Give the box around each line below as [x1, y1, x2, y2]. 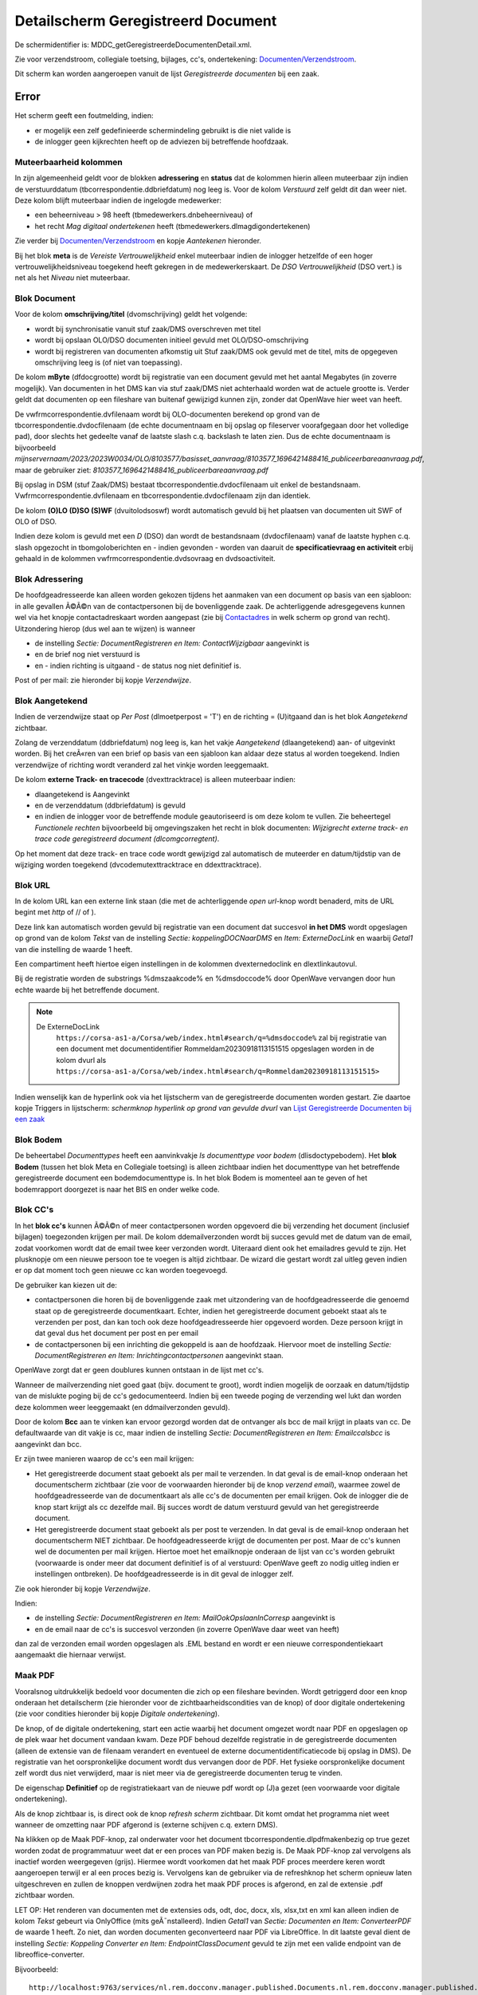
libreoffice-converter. [14, 1950, 85, 1959]
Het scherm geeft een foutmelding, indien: [14, 111, 154, 120]
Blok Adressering [14, 574, 84, 584]
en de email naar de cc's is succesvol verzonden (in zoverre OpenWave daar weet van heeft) [34, 1624, 340, 1634]
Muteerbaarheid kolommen [14, 156, 123, 168]
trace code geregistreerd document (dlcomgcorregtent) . [34, 834, 220, 843]
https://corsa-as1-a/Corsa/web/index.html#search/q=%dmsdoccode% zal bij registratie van [56, 1033, 387, 1042]
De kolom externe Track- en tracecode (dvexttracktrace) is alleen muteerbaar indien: [14, 775, 296, 784]
